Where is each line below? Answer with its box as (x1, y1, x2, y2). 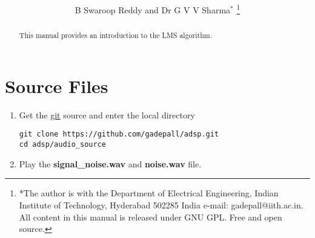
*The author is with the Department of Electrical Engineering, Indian (19, 187, 279, 199)
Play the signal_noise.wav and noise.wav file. (19, 157, 202, 170)
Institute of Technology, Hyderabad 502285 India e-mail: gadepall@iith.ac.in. (19, 198, 303, 211)
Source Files (5, 73, 108, 98)
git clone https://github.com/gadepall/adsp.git (19, 130, 219, 139)
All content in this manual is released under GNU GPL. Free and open (19, 210, 282, 223)
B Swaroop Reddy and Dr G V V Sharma (75, 3, 231, 16)
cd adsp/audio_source (19, 140, 106, 149)
